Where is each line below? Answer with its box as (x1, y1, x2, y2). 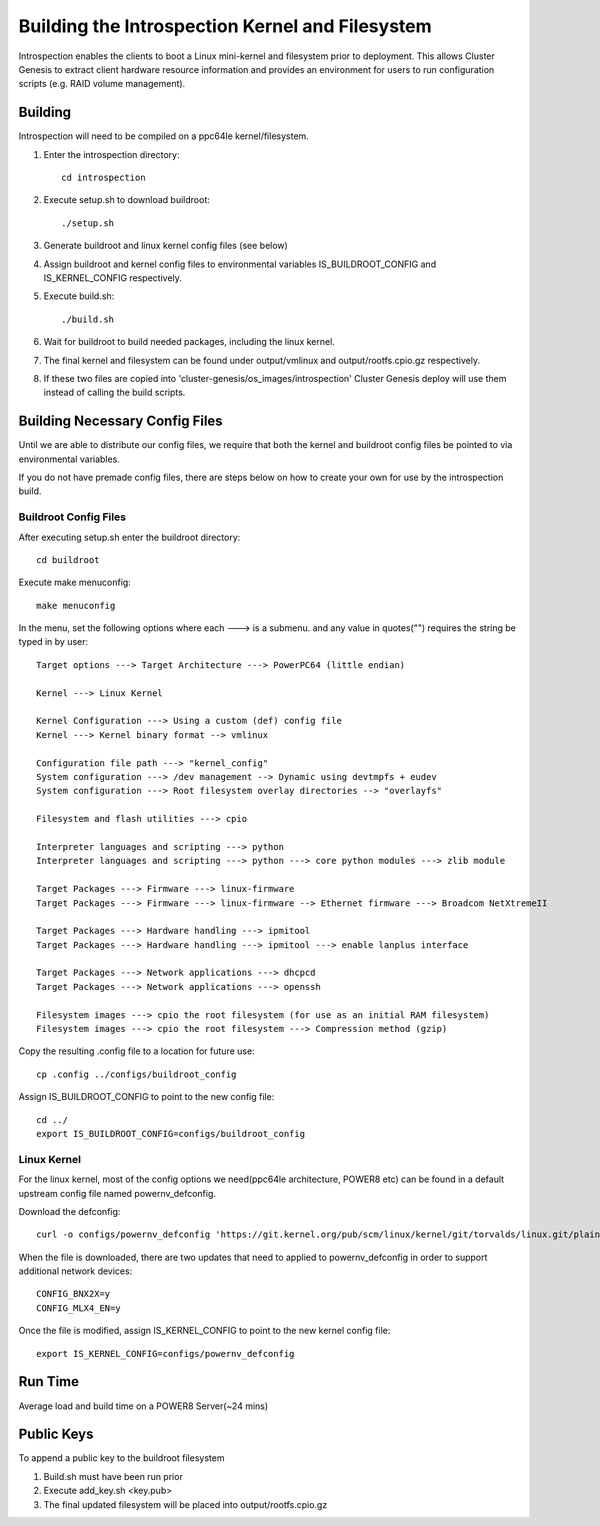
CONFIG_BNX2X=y (36, 1288, 111, 1300)
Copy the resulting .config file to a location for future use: (18, 1045, 255, 1057)
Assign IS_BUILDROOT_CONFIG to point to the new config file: (18, 1091, 275, 1103)
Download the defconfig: (18, 1205, 121, 1217)
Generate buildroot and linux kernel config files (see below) (43, 240, 289, 252)
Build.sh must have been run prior (43, 1470, 184, 1482)
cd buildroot (36, 554, 100, 565)
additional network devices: (18, 1265, 133, 1277)
